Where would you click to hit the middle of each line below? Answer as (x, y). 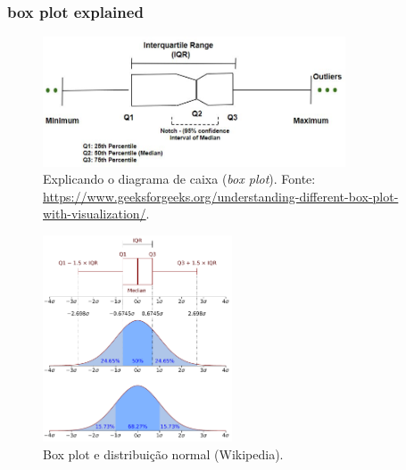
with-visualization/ (95, 214)
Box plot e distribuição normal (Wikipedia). (163, 454)
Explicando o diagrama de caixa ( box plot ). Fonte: (179, 179)
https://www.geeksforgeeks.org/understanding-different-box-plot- (221, 196)
